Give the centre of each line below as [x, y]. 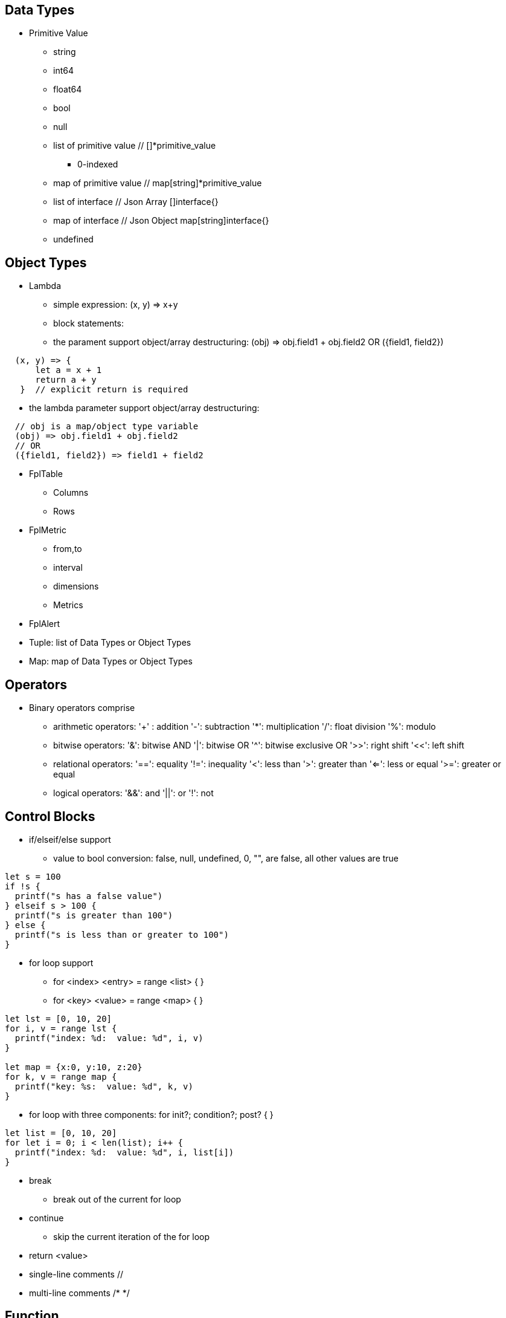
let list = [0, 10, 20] [61, 1133]
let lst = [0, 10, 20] [59, 1018]
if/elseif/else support [70, 839]
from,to [68, 549]
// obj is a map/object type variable [107, 427]
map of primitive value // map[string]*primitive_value [158, 183]
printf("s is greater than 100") [94, 915]
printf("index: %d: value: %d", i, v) [109, 1038]
